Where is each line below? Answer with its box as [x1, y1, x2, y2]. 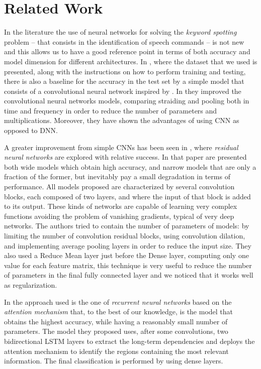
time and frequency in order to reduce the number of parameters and [4, 105, 217, 115]
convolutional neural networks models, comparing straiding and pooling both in [4, 95, 249, 106]
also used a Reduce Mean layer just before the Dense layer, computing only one [4, 250, 249, 261]
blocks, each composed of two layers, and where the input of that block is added [4, 191, 251, 201]
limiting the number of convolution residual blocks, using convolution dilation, [4, 230, 245, 240]
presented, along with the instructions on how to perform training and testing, [4, 66, 246, 76]
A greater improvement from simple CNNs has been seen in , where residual [4, 142, 238, 152]
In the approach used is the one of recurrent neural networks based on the [4, 296, 232, 307]
